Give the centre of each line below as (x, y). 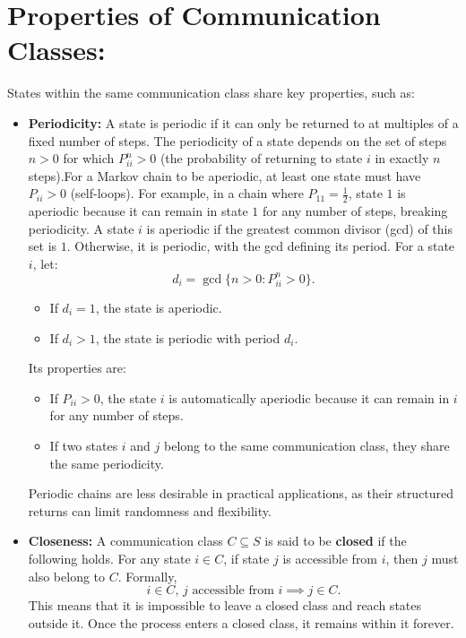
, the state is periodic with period (188, 337)
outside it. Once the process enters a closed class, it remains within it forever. (241, 622)
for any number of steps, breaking (355, 211)
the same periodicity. (107, 463)
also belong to (67, 576)
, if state (246, 558)
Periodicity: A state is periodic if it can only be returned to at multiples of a (243, 122)
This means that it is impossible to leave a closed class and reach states (225, 605)
